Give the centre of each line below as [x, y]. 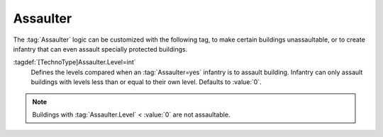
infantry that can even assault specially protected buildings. [100, 49]
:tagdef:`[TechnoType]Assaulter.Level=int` [74, 62]
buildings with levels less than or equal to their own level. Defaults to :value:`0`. [146, 82]
